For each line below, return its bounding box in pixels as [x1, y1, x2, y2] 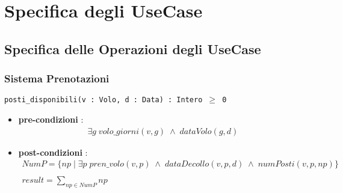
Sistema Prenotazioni [4, 71, 110, 86]
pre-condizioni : [18, 113, 84, 126]
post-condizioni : [18, 146, 88, 158]
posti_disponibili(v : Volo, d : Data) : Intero [4, 96, 203, 105]
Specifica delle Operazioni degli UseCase [4, 39, 261, 58]
